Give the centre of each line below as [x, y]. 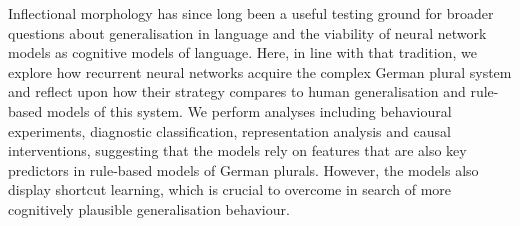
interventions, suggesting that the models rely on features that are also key [237, 150]
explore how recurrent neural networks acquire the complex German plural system [260, 71]
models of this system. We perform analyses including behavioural [249, 110]
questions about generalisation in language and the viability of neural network [247, 32]
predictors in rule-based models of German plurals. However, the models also [243, 169]
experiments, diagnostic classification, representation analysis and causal [229, 130]
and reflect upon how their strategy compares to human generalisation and [237, 91]
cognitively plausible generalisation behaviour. [149, 208]
